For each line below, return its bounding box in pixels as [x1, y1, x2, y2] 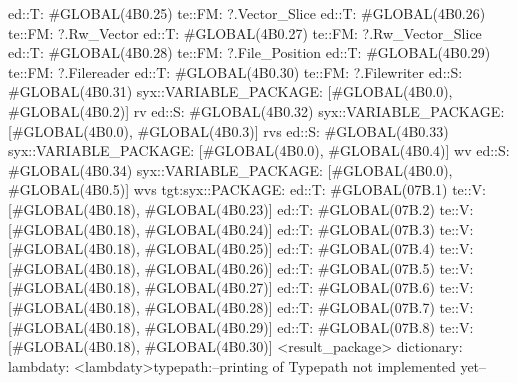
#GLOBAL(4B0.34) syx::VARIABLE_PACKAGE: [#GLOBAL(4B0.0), [8, 159, 453, 180]
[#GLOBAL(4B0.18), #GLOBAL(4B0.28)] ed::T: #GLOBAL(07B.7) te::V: [8, 296, 474, 317]
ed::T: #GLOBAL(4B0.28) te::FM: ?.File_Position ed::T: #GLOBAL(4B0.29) [8, 42, 491, 63]
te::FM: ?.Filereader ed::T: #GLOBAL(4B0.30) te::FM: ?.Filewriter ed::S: [8, 61, 463, 82]
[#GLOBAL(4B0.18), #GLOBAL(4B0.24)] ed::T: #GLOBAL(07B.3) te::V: [8, 218, 474, 239]
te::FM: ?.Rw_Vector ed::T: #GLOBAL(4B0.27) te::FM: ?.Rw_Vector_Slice [8, 22, 482, 43]
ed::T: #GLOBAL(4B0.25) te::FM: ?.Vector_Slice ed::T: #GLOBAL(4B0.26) [8, 3, 486, 23]
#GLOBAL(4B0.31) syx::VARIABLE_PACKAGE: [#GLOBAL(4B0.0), [8, 81, 453, 102]
